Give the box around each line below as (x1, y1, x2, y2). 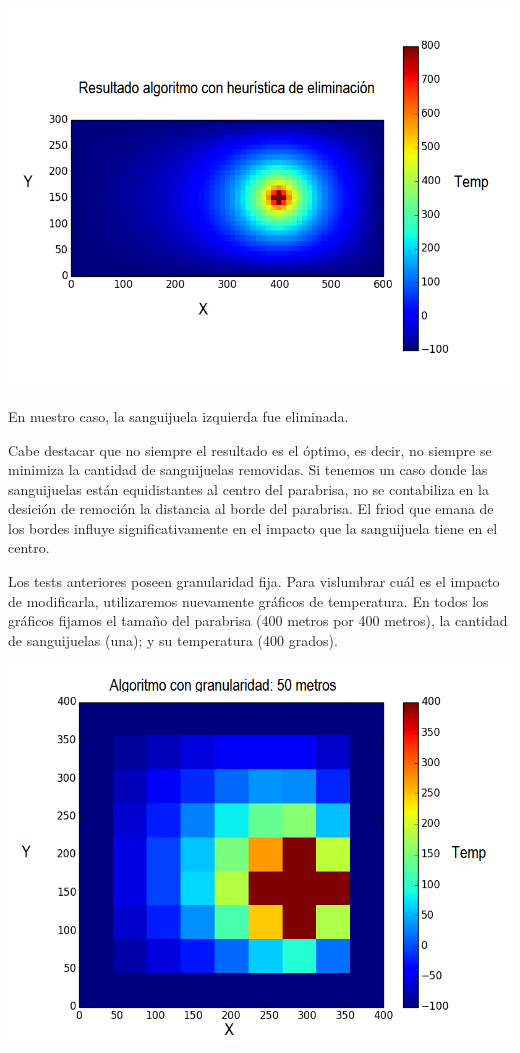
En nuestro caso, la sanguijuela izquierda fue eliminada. (8, 405, 349, 426)
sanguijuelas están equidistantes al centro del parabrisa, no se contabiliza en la (8, 478, 489, 499)
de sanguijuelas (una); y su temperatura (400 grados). (8, 629, 338, 650)
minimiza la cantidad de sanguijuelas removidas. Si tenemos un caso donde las (8, 459, 488, 480)
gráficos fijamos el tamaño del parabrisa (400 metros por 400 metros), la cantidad (8, 610, 508, 631)
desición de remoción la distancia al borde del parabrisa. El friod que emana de (8, 498, 494, 519)
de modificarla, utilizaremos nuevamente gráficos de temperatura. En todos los (8, 590, 489, 611)
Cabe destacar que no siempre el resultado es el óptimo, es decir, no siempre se (8, 439, 492, 460)
